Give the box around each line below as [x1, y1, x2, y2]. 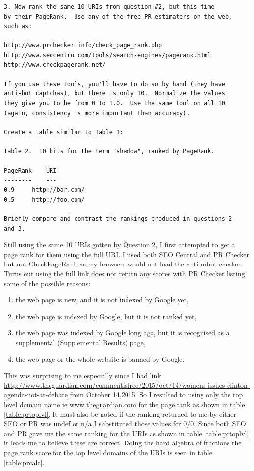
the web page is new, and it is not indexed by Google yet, [15, 294, 189, 305]
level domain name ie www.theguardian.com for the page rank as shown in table [4, 399, 245, 409]
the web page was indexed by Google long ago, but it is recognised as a [15, 327, 229, 338]
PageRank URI [4, 167, 57, 175]
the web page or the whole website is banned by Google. [15, 353, 185, 364]
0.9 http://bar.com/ [4, 186, 85, 194]
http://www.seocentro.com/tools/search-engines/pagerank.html [4, 51, 211, 59]
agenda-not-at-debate [4, 389, 68, 400]
